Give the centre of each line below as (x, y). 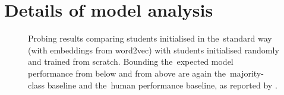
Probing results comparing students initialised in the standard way (150, 38)
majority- (247, 73)
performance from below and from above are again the (127, 73)
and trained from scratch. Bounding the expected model (131, 61)
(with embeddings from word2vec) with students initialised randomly (154, 50)
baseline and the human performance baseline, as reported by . (162, 85)
